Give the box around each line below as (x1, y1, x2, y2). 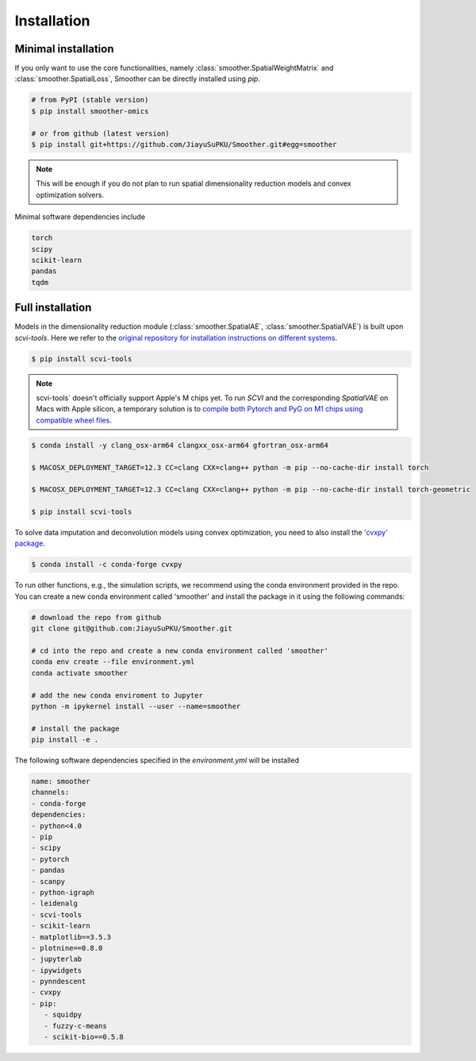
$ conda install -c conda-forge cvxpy (31, 560, 182, 569)
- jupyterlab (31, 955, 83, 964)
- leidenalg (31, 899, 79, 909)
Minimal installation (14, 42, 114, 56)
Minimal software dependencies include (14, 212, 146, 222)
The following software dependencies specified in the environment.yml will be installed (14, 755, 299, 766)
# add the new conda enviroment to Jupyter (31, 691, 204, 700)
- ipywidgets (31, 966, 83, 974)
